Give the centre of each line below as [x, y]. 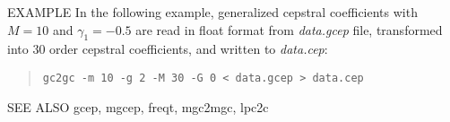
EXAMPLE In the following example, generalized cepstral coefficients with [212, 12]
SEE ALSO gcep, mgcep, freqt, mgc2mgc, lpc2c [138, 106]
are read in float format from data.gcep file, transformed [289, 29]
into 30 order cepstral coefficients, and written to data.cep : [168, 49]
